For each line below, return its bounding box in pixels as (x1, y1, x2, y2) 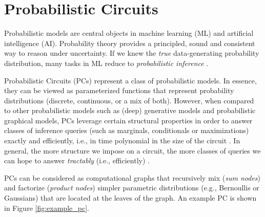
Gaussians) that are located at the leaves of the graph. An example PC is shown (4, 192, 257, 203)
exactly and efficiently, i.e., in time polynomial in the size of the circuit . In (4, 135, 240, 146)
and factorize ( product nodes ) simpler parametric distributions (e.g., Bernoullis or (4, 182, 259, 193)
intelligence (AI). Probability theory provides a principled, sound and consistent (4, 37, 255, 48)
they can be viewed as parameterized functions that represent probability (4, 85, 234, 96)
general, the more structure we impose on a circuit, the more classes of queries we (4, 145, 261, 156)
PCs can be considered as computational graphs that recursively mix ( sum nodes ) (4, 172, 261, 183)
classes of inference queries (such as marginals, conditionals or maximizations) (4, 125, 249, 136)
